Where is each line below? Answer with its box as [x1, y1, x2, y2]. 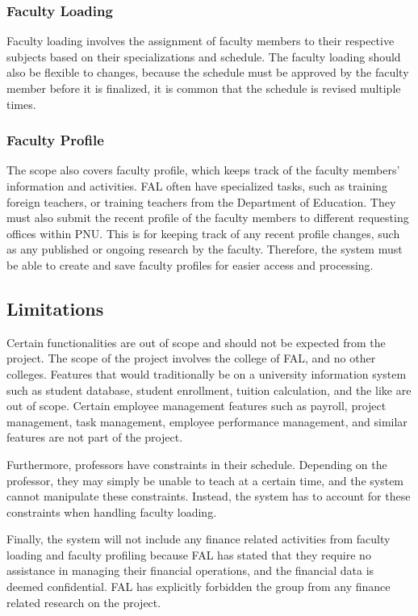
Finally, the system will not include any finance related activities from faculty [6, 530, 391, 547]
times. [6, 95, 36, 112]
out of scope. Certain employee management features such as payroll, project [6, 397, 387, 414]
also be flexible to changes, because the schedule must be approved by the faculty [6, 64, 409, 81]
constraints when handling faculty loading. [6, 503, 217, 520]
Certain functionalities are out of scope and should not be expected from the [6, 333, 386, 350]
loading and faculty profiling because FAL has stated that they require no [6, 546, 371, 563]
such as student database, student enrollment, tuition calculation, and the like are [6, 381, 412, 398]
